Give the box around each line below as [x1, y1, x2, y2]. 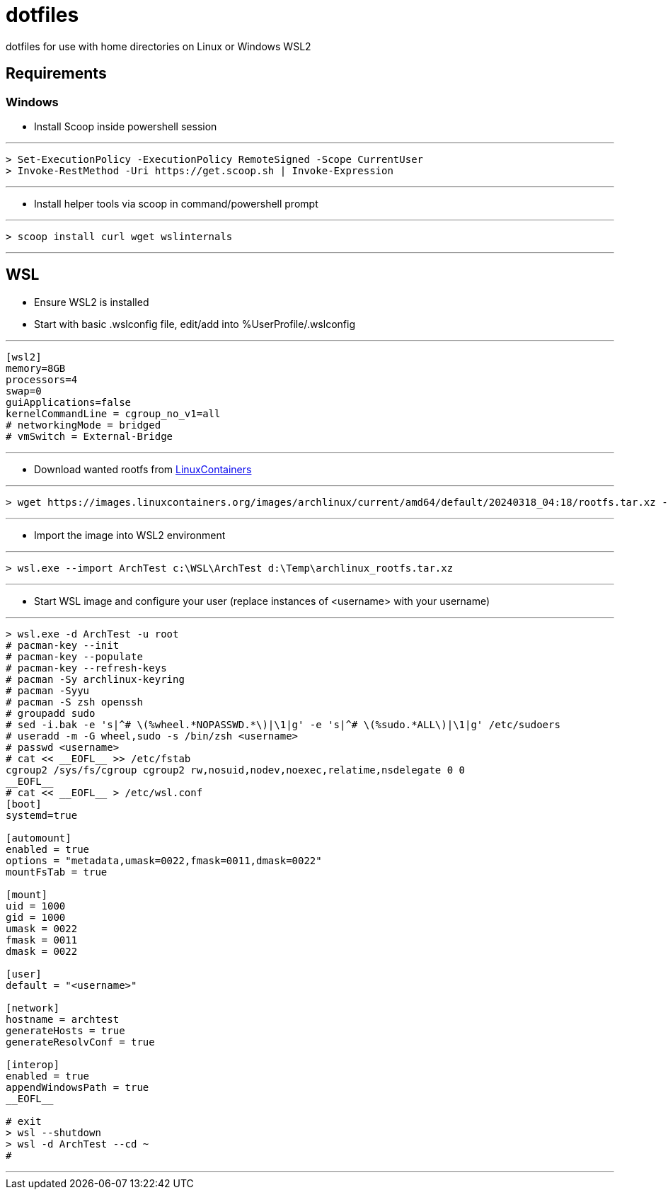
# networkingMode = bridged [6, 419, 161, 431]
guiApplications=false [6, 396, 132, 408]
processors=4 [6, 373, 78, 385]
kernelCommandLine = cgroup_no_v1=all [6, 407, 221, 419]
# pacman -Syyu [6, 684, 90, 696]
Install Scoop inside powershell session [34, 120, 217, 132]
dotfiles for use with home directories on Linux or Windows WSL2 [6, 40, 311, 52]
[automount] [6, 832, 71, 844]
